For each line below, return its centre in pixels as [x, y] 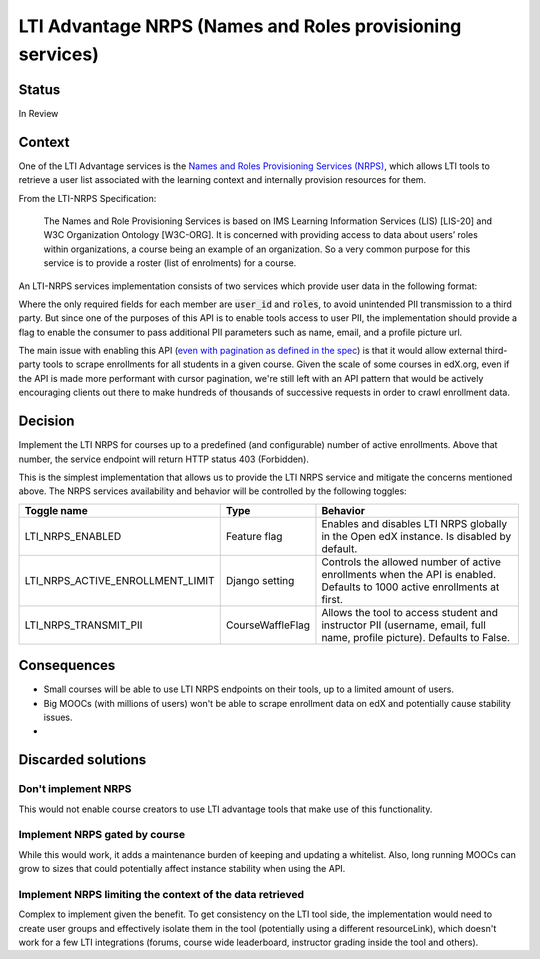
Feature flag [254, 536]
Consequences [67, 665]
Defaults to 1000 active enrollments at [410, 587]
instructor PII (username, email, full [404, 625]
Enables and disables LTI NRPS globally [414, 523]
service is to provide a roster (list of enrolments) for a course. [170, 263]
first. [332, 599]
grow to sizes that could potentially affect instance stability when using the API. [182, 869]
